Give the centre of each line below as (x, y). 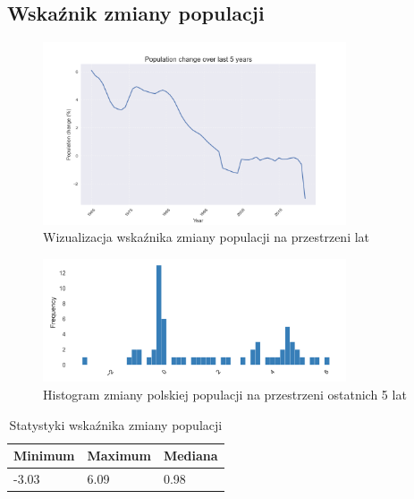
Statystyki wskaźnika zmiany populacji (116, 424)
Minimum (44, 456)
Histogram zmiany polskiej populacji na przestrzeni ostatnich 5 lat (225, 394)
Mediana (190, 456)
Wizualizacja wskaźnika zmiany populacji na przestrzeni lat (207, 237)
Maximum (119, 456)
